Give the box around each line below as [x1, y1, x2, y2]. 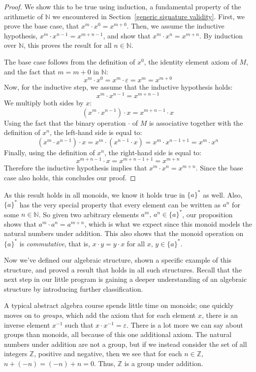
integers [4, 348, 28, 359]
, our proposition [182, 209, 233, 219]
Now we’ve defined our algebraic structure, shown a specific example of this [4, 255, 232, 265]
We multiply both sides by [4, 97, 84, 107]
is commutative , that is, [19, 238, 90, 248]
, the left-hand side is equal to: [49, 127, 142, 137]
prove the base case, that [4, 21, 79, 31]
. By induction [199, 30, 243, 40]
